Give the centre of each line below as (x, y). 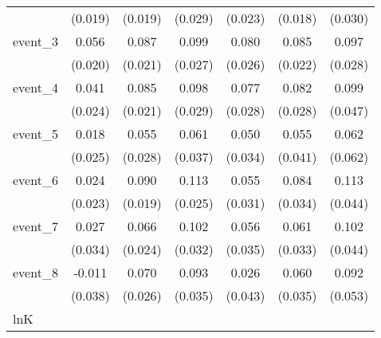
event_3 (35, 41)
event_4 (35, 87)
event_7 (35, 226)
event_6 (35, 180)
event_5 (35, 134)
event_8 (35, 272)
